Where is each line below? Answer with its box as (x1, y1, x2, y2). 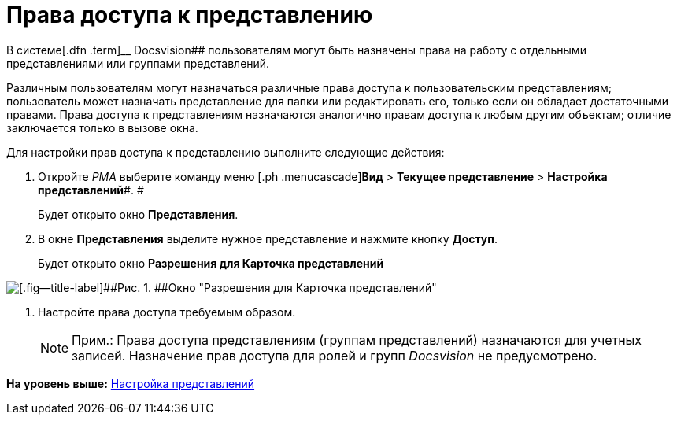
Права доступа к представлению (6, 2, 373, 28)
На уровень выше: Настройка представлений (6, 376, 255, 390)
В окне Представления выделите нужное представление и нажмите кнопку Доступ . (38, 231, 498, 246)
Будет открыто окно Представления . (38, 207, 239, 221)
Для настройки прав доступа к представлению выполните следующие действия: (6, 145, 445, 159)
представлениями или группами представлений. (6, 56, 270, 70)
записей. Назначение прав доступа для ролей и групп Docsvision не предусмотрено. (72, 347, 597, 364)
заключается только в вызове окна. (6, 120, 198, 135)
